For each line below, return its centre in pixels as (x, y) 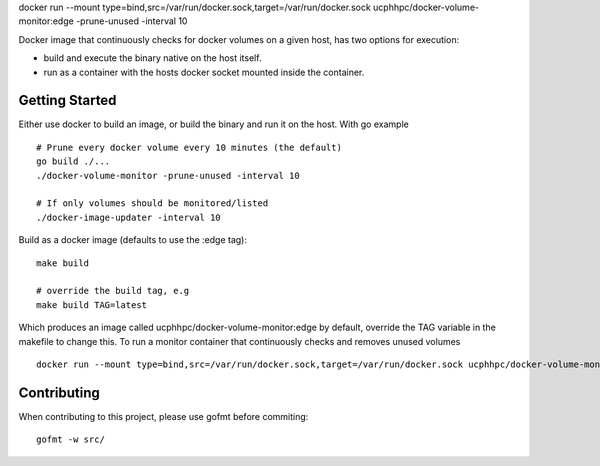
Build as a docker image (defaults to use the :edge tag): (132, 240)
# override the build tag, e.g (113, 291)
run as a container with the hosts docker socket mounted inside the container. (204, 72)
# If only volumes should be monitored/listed (152, 203)
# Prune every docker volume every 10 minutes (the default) (189, 147)
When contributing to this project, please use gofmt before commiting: (163, 416)
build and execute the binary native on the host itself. (152, 58)
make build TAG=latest (92, 304)
